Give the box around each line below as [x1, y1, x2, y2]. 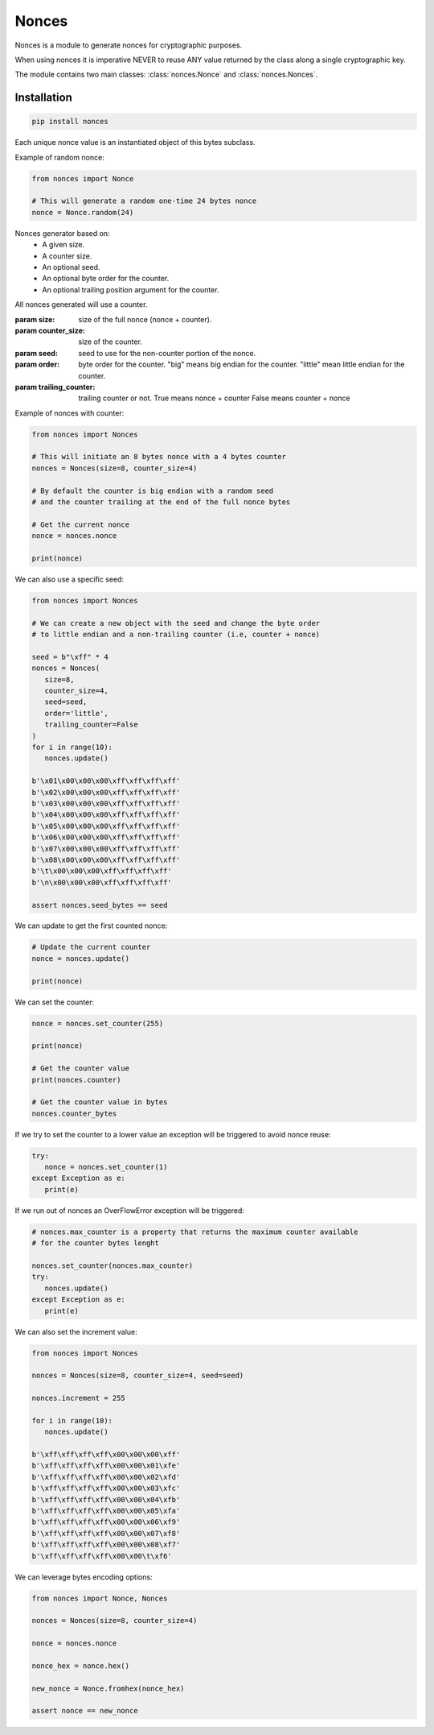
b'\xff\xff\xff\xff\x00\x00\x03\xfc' [31, 1484, 181, 1493]
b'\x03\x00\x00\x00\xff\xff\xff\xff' [31, 798, 181, 808]
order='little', [44, 709, 108, 718]
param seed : [14, 348, 58, 358]
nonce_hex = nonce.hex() [31, 1661, 130, 1671]
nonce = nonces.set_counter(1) [44, 1162, 168, 1172]
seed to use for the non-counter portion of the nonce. [78, 348, 256, 358]
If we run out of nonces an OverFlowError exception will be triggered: [14, 1205, 245, 1215]
